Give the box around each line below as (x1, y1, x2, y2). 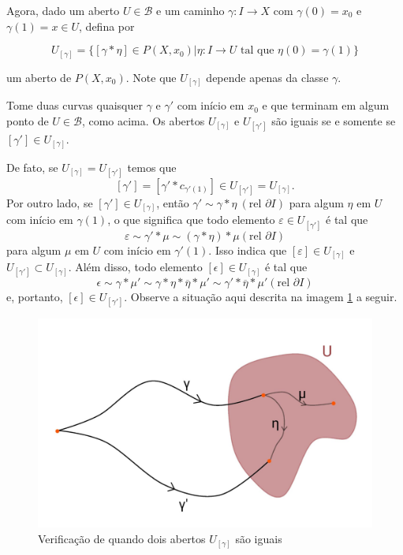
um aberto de (6, 69, 72, 85)
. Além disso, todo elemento (68, 259, 203, 275)
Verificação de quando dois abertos (38, 531, 206, 547)
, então (156, 194, 189, 210)
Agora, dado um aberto (6, 2, 120, 18)
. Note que (125, 69, 177, 85)
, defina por (79, 17, 135, 34)
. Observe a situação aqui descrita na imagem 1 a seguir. (124, 289, 397, 305)
